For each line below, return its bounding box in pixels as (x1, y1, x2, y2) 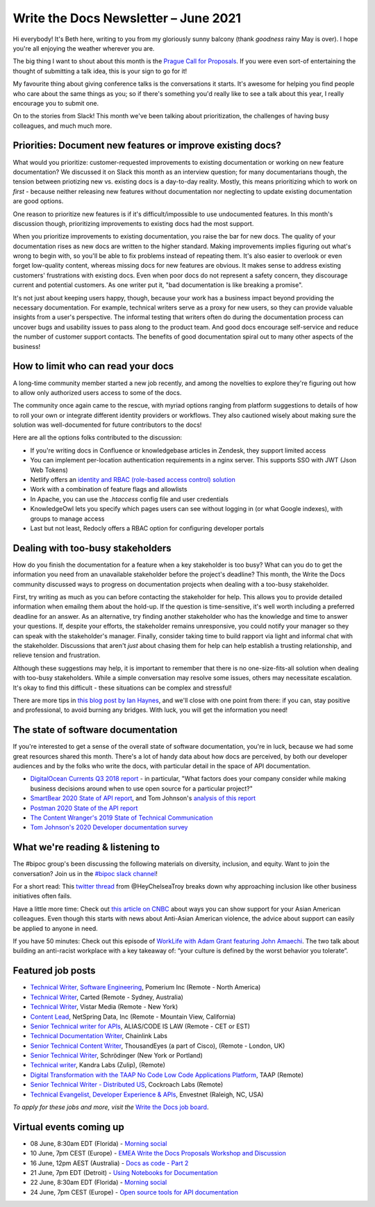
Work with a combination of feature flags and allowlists (30, 485, 187, 494)
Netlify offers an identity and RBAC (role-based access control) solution (30, 476, 235, 484)
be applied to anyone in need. (12, 924, 98, 932)
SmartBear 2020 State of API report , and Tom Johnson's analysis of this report (30, 794, 256, 802)
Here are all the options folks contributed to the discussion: (12, 433, 182, 442)
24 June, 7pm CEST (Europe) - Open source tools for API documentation (30, 1188, 239, 1196)
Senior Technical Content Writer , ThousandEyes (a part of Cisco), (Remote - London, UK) (30, 1042, 285, 1050)
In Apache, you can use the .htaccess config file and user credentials (30, 494, 229, 503)
